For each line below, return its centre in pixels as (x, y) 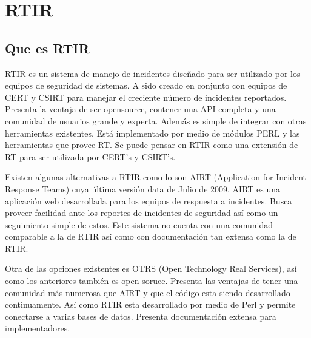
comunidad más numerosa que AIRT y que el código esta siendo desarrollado (148, 292)
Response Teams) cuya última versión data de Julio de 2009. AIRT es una (143, 188)
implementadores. (38, 328)
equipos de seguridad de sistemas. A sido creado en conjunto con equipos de (146, 85)
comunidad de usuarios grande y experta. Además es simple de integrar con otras (156, 120)
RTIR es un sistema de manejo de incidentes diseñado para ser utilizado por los (153, 73)
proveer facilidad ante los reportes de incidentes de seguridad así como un (142, 213)
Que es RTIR (47, 48)
